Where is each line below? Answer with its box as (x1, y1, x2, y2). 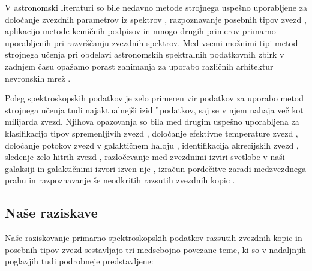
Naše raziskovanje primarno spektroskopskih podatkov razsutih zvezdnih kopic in (5, 231, 302, 244)
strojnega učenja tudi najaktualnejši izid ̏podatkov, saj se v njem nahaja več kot (5, 103, 304, 116)
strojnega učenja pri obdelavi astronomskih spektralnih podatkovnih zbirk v (5, 48, 284, 61)
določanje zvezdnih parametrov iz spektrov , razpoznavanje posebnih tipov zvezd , (5, 13, 307, 25)
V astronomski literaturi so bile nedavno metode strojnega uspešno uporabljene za (5, 1, 307, 13)
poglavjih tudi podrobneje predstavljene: (5, 255, 154, 267)
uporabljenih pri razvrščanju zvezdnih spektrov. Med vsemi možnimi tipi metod (5, 36, 298, 49)
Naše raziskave (5, 203, 98, 222)
